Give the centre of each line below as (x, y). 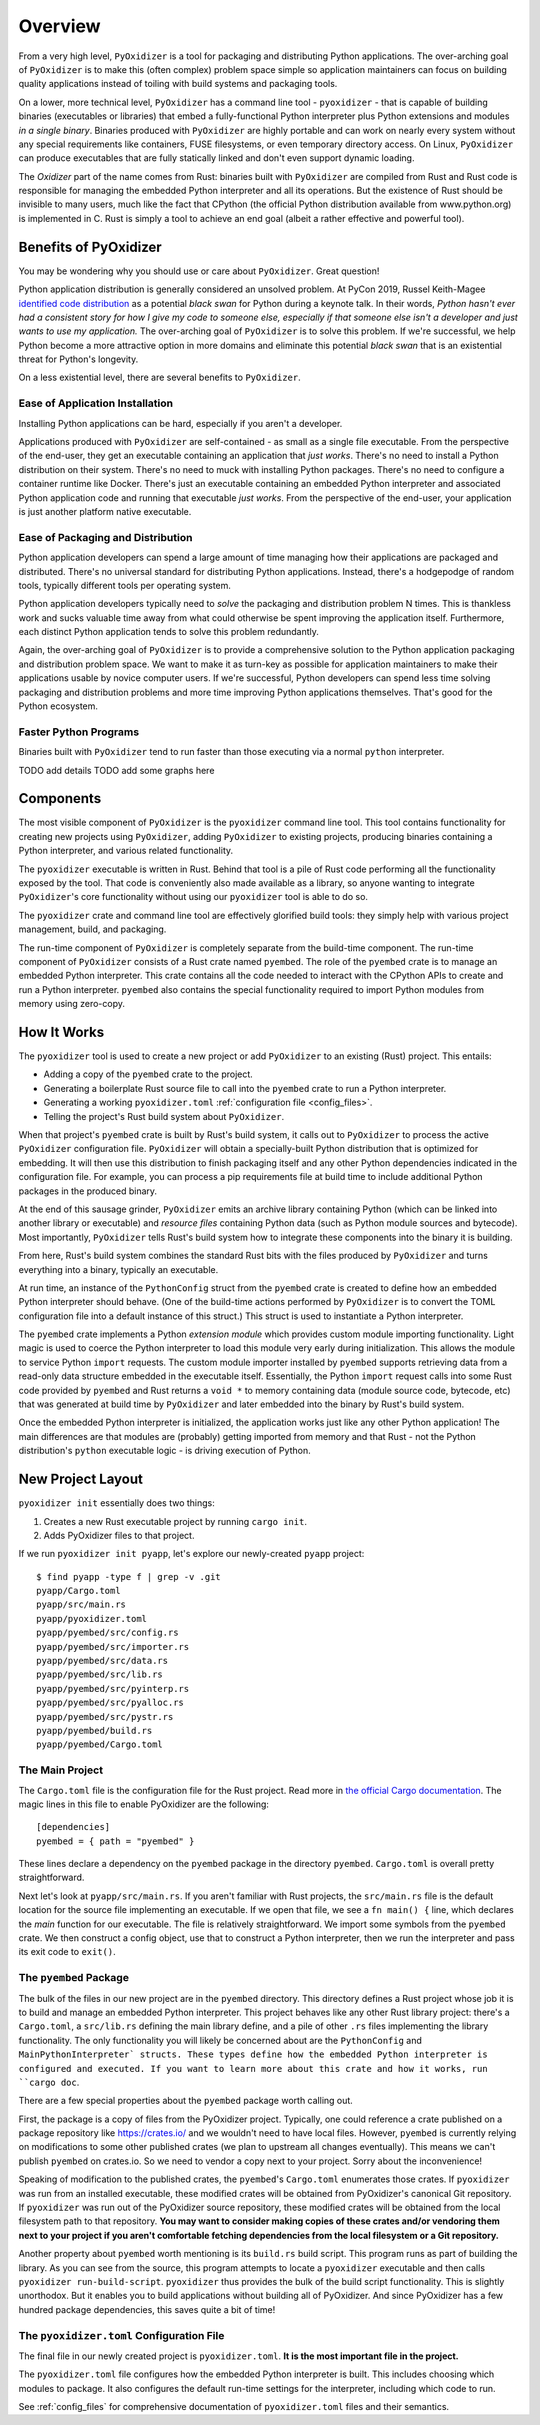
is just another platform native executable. (105, 511)
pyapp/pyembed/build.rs (94, 1730)
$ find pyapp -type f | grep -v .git (129, 1576)
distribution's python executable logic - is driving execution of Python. (164, 1451)
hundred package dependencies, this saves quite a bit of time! (147, 2309)
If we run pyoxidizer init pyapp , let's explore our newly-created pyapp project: (191, 1554)
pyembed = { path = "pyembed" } (115, 1841)
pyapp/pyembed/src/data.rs (102, 1661)
